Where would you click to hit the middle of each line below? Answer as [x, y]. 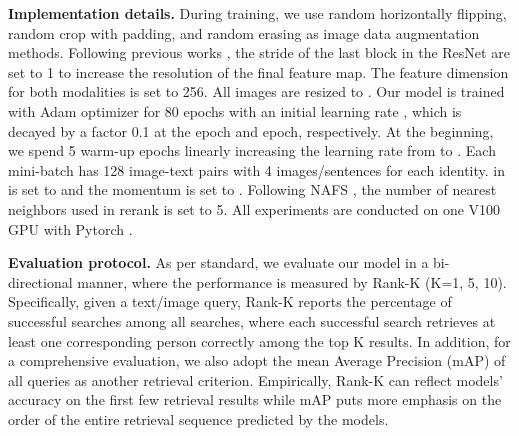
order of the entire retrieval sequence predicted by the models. [198, 418]
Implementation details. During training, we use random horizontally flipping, [257, 13]
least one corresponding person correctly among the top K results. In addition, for [259, 340]
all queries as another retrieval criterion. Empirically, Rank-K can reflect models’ [255, 379]
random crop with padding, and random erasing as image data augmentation [244, 32]
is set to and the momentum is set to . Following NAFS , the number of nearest [252, 189]
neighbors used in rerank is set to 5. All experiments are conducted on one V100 [254, 208]
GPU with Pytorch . [70, 228]
